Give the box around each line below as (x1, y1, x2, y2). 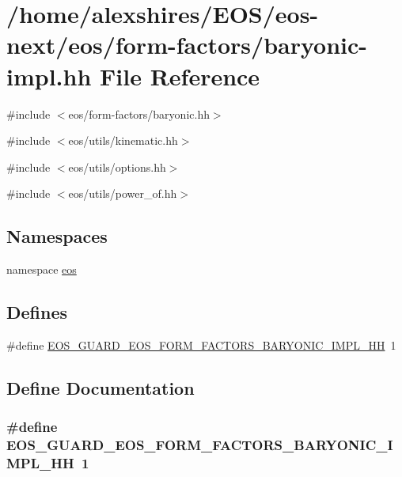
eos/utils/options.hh (68, 158, 166, 175)
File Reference (100, 59, 260, 92)
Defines (6, 300, 68, 324)
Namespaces (6, 224, 108, 248)
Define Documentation (6, 375, 195, 399)
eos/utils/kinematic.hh (68, 132, 178, 149)
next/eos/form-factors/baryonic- (6, 28, 368, 61)
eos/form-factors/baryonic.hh (68, 105, 210, 122)
